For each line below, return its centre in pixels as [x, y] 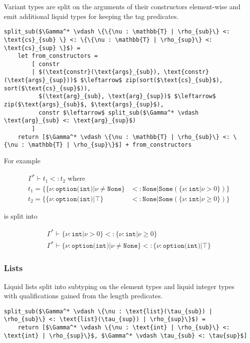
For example [22, 161]
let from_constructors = [58, 56]
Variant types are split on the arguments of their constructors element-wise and [122, 6]
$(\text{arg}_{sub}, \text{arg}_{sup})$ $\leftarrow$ [127, 96]
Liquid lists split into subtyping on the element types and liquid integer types [119, 286]
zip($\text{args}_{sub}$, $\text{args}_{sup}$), [84, 105]
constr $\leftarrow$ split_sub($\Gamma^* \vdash [118, 112]
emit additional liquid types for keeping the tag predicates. [91, 16]
